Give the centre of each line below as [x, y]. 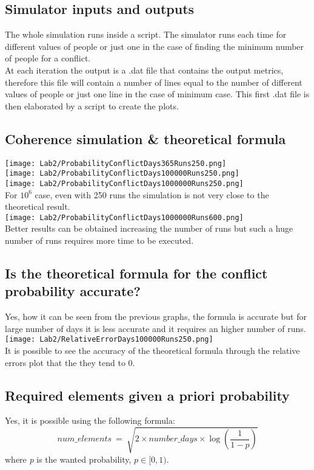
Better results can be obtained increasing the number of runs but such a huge [149, 228]
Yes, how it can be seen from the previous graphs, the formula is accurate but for [156, 316]
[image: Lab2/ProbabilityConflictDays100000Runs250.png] [122, 174]
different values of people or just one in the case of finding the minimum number [155, 46]
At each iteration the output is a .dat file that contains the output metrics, [144, 70]
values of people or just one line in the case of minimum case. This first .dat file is [157, 94]
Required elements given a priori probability [147, 395]
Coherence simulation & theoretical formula [145, 138]
